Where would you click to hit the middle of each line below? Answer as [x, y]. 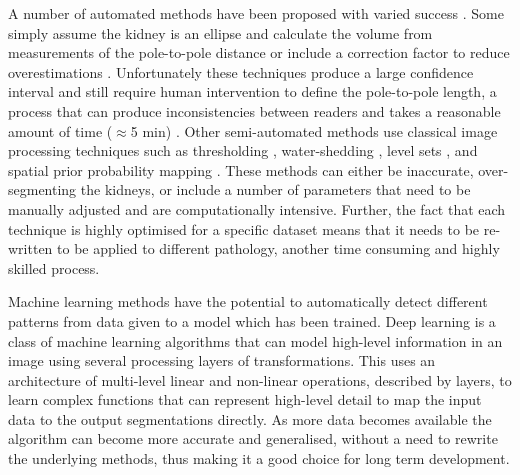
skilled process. [54, 267]
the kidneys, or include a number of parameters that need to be [275, 189]
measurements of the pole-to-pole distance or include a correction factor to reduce [259, 52]
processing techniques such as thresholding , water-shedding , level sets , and [243, 150]
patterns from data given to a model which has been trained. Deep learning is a [252, 320]
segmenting [42, 189]
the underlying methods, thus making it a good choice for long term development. [259, 458]
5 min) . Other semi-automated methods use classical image [314, 130]
